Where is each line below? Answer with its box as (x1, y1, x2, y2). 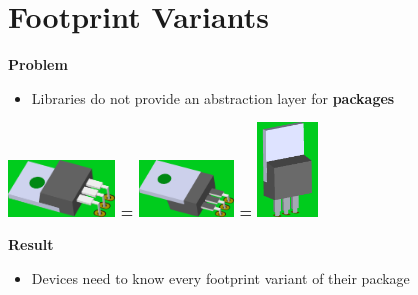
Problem (8, 54, 68, 75)
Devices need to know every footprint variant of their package (31, 267, 410, 288)
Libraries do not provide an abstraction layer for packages (31, 87, 395, 108)
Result (8, 234, 54, 255)
